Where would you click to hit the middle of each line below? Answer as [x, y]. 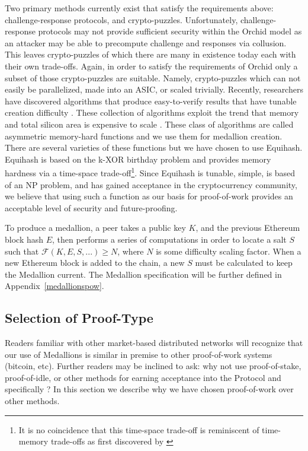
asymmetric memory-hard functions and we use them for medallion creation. [144, 136]
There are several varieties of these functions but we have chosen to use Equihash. [154, 147]
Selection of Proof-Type [79, 318]
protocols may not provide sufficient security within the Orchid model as [170, 31]
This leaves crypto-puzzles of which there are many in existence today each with [150, 54]
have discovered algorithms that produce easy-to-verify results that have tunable [151, 101]
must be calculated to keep [244, 263]
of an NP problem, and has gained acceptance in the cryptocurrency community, [151, 184]
